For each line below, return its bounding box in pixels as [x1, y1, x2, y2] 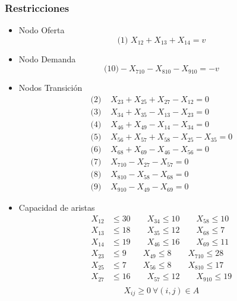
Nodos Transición [18, 81, 83, 94]
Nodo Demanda [18, 52, 76, 65]
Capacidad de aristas [18, 201, 95, 214]
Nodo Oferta [18, 24, 65, 36]
